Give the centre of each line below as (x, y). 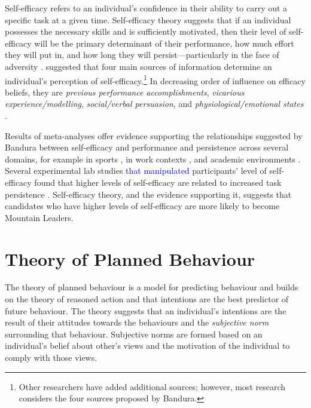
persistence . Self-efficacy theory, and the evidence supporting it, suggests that (148, 194)
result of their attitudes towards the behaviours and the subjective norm (137, 322)
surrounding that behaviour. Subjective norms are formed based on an (134, 334)
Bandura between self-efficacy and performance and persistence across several (147, 147)
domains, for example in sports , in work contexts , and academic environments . (153, 159)
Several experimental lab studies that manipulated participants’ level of (136, 171)
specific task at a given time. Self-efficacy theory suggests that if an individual (148, 19)
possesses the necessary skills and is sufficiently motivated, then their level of (146, 31)
